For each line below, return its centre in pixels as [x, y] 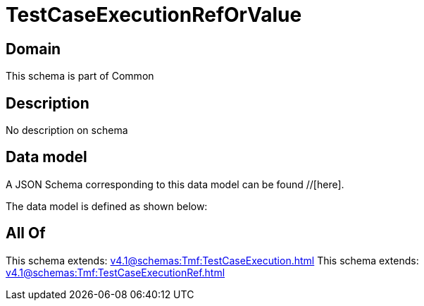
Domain [33, 49]
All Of [26, 233]
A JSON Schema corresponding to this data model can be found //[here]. [175, 184]
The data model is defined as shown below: [107, 206]
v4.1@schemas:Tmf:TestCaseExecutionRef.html [116, 272]
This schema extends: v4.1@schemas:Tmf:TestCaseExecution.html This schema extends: [212, 260]
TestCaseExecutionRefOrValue [154, 15]
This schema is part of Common [80, 76]
